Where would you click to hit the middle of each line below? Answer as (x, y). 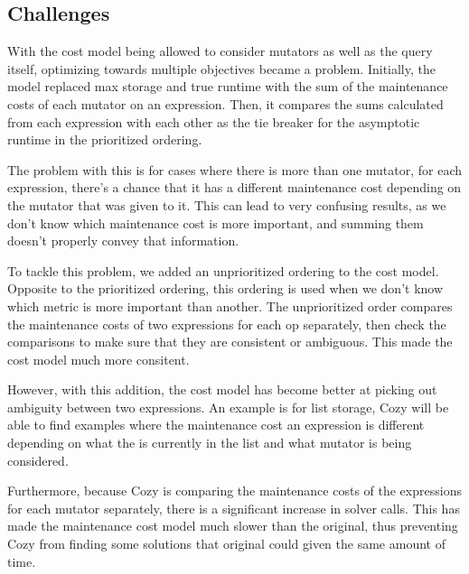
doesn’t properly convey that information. (123, 241)
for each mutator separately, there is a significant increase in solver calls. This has (234, 508)
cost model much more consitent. (98, 359)
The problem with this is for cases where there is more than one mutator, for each (235, 169)
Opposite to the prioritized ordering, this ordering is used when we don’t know (225, 288)
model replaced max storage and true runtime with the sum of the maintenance (228, 86)
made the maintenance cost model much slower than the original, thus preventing (233, 526)
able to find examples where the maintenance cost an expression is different (216, 425)
